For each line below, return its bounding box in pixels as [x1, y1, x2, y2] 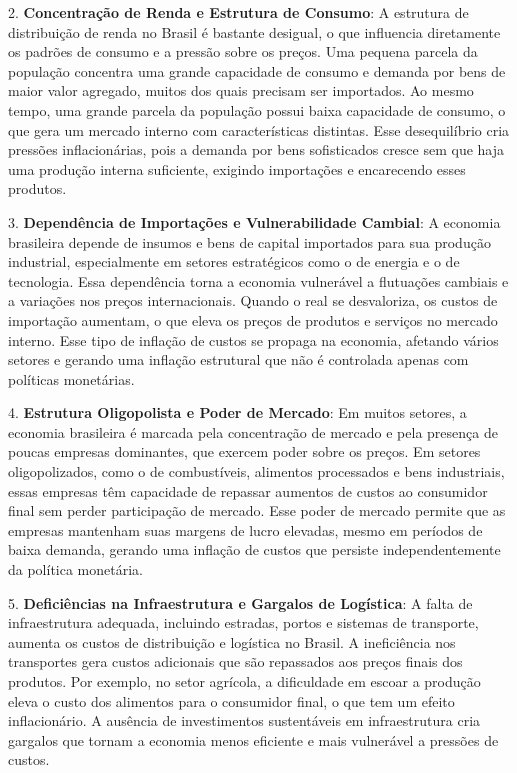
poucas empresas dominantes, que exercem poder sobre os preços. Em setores [8, 441, 481, 462]
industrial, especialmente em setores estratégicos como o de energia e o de [8, 251, 460, 272]
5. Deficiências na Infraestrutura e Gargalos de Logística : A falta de [8, 592, 473, 613]
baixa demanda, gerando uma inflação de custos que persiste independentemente [8, 539, 501, 560]
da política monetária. [8, 559, 144, 580]
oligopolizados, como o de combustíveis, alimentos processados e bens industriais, [8, 461, 505, 482]
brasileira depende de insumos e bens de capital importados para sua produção [8, 231, 491, 252]
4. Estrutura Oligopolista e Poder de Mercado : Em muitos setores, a [8, 402, 467, 423]
